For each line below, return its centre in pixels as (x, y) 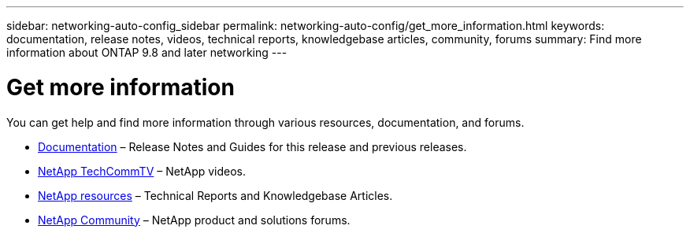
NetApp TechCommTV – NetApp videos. (142, 171)
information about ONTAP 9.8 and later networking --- (147, 52)
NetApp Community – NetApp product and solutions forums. (194, 220)
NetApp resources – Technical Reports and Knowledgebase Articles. (215, 195)
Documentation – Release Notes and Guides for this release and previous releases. (252, 146)
